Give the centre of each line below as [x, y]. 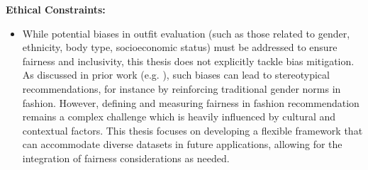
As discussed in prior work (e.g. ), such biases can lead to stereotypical [176, 75]
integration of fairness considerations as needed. [126, 158]
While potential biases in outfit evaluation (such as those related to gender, [186, 33]
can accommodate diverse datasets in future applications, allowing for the [182, 144]
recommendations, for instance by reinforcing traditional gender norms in [182, 88]
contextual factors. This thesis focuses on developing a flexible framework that [193, 130]
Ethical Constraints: [56, 9]
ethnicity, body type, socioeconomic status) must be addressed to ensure [180, 47]
